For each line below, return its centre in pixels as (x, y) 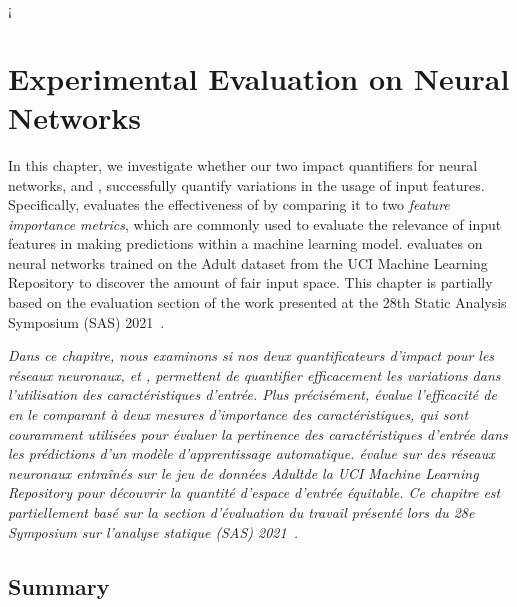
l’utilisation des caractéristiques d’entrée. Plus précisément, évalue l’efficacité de (252, 394)
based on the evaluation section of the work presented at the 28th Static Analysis (257, 302)
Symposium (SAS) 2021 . (86, 321)
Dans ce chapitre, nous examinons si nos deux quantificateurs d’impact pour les (251, 355)
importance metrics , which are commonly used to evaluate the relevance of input (255, 223)
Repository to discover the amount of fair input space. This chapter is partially (250, 282)
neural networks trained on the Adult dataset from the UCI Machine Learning (248, 262)
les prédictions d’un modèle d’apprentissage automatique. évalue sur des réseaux (251, 453)
